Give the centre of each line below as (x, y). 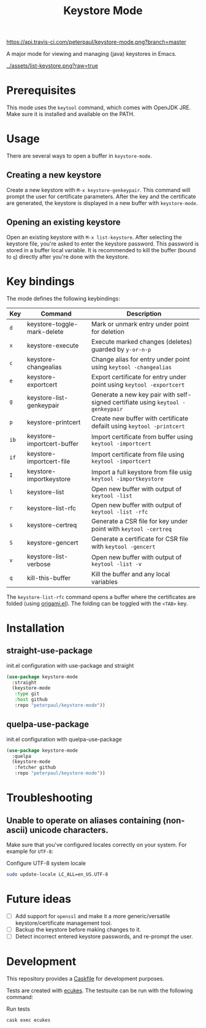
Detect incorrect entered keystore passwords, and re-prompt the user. (104, 936)
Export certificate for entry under (139, 377)
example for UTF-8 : (30, 851)
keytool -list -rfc (120, 512)
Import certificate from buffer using (142, 436)
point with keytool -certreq (131, 528)
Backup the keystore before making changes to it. (78, 929)
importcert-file (48, 461)
